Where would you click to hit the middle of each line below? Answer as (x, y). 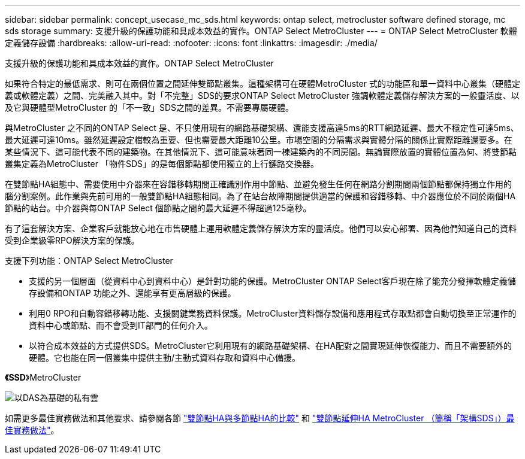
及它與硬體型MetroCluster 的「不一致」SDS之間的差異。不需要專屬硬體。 (149, 107)
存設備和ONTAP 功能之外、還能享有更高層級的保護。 (132, 293)
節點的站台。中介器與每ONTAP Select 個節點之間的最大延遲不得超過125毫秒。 (158, 208)
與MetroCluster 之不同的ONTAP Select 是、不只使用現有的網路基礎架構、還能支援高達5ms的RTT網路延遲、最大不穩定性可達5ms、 (262, 128)
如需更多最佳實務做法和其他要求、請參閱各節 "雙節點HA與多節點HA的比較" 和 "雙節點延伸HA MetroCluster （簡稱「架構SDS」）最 (260, 418)
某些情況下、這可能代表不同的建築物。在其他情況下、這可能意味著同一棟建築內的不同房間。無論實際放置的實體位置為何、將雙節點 (261, 152)
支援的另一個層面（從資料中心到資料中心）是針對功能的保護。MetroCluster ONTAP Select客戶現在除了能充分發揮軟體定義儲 (272, 281)
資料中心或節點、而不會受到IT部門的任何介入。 (121, 325)
